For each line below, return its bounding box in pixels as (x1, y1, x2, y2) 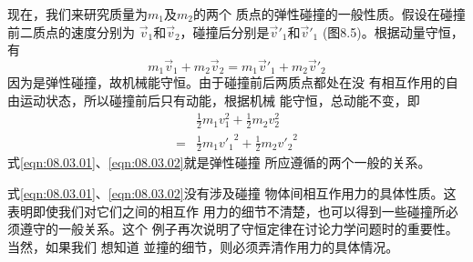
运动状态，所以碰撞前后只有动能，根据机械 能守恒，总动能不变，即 (19, 91, 420, 110)
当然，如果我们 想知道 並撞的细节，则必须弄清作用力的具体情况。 (7, 237, 399, 256)
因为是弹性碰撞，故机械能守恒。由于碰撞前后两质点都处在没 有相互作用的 (7, 73, 446, 92)
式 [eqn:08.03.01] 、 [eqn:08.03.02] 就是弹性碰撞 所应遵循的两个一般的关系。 (7, 153, 431, 172)
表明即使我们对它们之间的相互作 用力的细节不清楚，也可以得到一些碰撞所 (7, 201, 446, 220)
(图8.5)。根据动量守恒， (322, 22, 464, 41)
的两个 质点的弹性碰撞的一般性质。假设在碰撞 (192, 5, 466, 23)
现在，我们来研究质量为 (7, 5, 148, 23)
